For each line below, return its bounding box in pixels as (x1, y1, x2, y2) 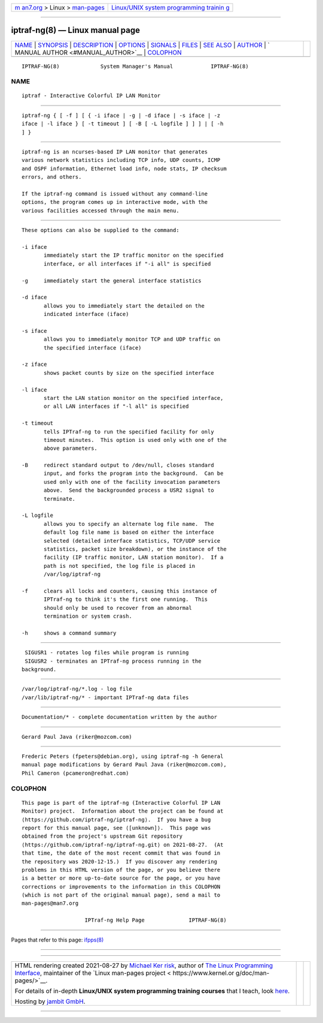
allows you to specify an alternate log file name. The (44, 520, 215, 527)
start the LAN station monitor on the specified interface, (44, 395, 224, 401)
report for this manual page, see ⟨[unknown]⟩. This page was (22, 825, 211, 831)
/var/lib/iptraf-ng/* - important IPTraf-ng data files (22, 694, 189, 701)
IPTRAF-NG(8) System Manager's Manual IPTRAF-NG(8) (22, 63, 249, 70)
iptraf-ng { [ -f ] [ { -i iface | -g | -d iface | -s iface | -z (22, 112, 221, 119)
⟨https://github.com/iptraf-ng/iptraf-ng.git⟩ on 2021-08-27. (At (22, 841, 224, 848)
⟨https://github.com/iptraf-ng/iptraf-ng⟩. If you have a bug (22, 816, 211, 823)
